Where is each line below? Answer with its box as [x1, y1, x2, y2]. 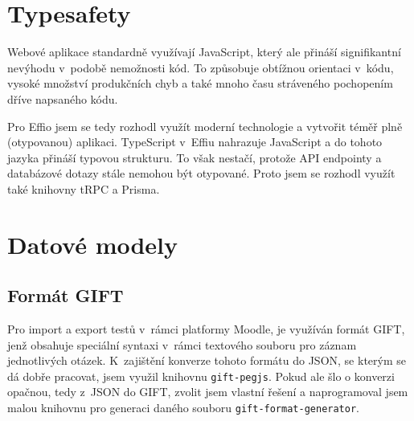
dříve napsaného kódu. [7, 90, 118, 107]
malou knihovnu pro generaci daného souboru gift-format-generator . [7, 399, 359, 416]
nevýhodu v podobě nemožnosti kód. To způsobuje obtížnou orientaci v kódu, [7, 59, 394, 76]
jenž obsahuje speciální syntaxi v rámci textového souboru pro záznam [7, 336, 357, 353]
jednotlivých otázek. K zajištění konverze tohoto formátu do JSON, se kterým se [7, 352, 406, 369]
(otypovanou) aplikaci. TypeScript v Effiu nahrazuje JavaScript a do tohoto [7, 133, 383, 150]
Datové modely [7, 227, 178, 260]
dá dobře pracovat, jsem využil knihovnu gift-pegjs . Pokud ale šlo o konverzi [7, 367, 395, 384]
